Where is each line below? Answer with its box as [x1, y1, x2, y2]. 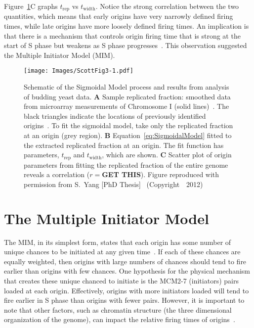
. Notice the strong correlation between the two [95, 1, 239, 11]
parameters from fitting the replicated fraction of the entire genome [24, 159, 228, 170]
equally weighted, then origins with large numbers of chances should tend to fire [4, 256, 247, 266]
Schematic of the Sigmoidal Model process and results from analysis [24, 82, 229, 92]
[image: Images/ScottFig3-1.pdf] [24, 67, 133, 75]
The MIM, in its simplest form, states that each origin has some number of [4, 236, 231, 247]
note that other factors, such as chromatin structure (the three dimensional [4, 304, 232, 315]
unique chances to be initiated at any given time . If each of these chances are [4, 246, 241, 257]
